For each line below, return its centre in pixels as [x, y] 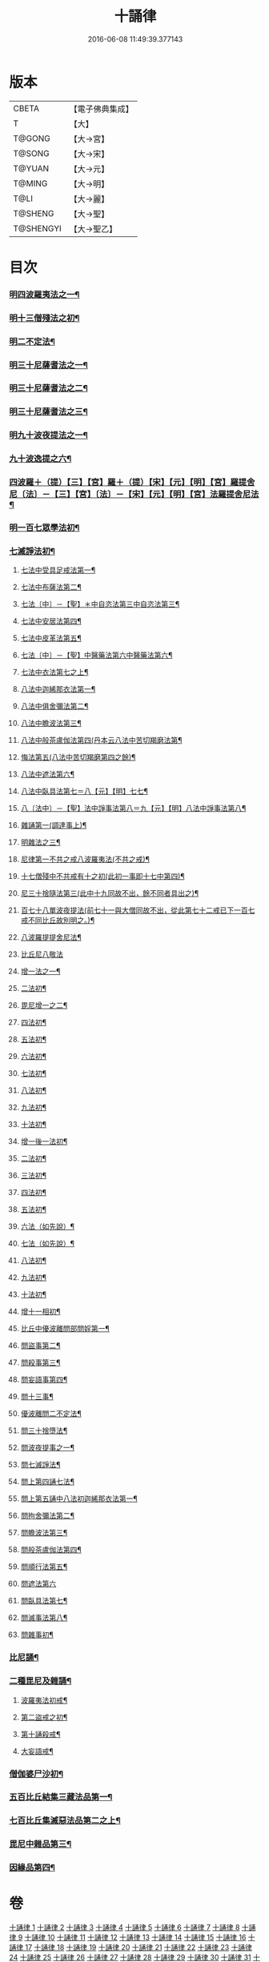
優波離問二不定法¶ [51, 1414]
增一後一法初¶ [44, 1141]
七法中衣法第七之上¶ [54, 672]
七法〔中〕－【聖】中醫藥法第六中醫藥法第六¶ [96, 655]
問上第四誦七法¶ [48, 1482]
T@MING [30, 183]
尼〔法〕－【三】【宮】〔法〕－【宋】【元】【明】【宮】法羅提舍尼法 [134, 495]
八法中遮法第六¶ [48, 774]
